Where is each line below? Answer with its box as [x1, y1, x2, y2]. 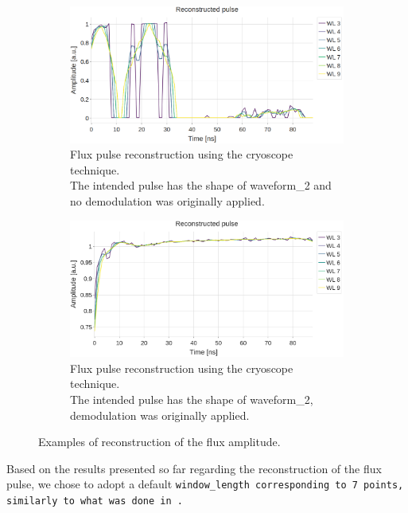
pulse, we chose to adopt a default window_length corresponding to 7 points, [6, 476, 404, 492]
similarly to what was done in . [6, 495, 183, 507]
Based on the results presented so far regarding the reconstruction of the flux [6, 460, 382, 476]
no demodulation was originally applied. [70, 193, 265, 210]
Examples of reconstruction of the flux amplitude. [38, 433, 281, 450]
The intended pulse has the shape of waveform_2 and [70, 177, 332, 194]
